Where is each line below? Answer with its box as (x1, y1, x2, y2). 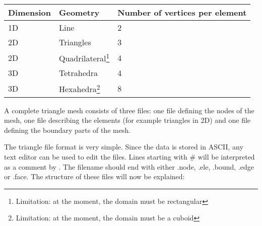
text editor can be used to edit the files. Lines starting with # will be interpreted (4, 152, 255, 162)
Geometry (59, 7, 100, 18)
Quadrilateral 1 (59, 51, 110, 64)
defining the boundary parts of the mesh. (4, 124, 131, 135)
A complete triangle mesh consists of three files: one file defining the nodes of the (4, 105, 254, 115)
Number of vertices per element (117, 7, 247, 18)
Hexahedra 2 (59, 82, 100, 95)
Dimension (8, 7, 51, 18)
